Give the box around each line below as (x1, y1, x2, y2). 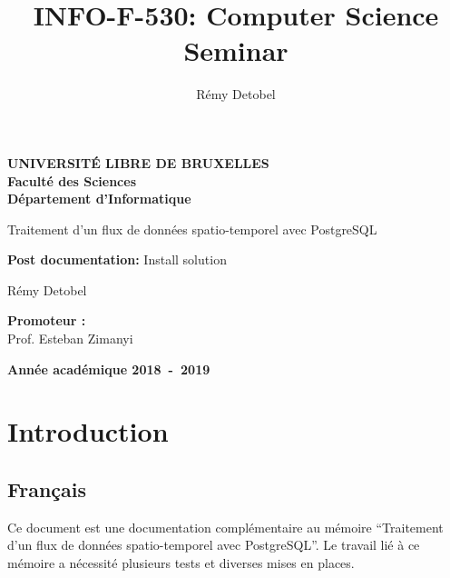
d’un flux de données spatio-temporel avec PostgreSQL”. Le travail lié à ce (7, 535, 420, 554)
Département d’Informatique (7, 189, 191, 208)
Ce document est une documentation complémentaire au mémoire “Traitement (7, 517, 444, 536)
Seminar (183, 32, 289, 69)
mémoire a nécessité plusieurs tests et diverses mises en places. (7, 553, 355, 573)
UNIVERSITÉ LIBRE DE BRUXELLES (7, 153, 269, 172)
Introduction (7, 413, 169, 450)
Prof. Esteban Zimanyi (7, 329, 133, 348)
